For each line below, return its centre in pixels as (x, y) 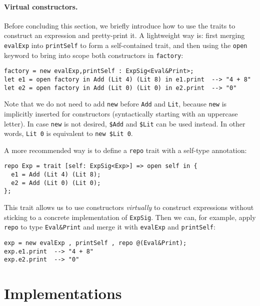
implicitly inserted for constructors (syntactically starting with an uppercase (121, 113)
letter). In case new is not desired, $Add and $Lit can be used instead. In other (125, 123)
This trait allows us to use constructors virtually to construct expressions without (129, 207)
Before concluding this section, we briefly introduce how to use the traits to (120, 25)
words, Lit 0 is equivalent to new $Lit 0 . (68, 133)
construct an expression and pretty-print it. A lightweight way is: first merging (124, 35)
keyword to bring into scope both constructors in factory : (94, 55)
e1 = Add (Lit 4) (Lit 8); (56, 175)
